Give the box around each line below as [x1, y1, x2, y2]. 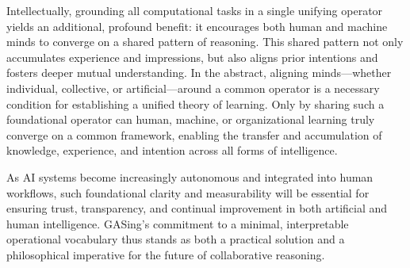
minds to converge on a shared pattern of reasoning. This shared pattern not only [6, 33, 404, 50]
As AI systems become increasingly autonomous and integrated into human [6, 168, 374, 185]
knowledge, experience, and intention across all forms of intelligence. [6, 142, 338, 159]
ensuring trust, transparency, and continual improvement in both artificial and [6, 200, 388, 216]
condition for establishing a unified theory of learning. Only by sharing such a [6, 95, 385, 112]
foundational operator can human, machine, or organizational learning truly [6, 111, 375, 128]
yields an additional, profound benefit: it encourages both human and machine [6, 17, 388, 34]
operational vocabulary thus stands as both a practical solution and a [6, 231, 345, 247]
